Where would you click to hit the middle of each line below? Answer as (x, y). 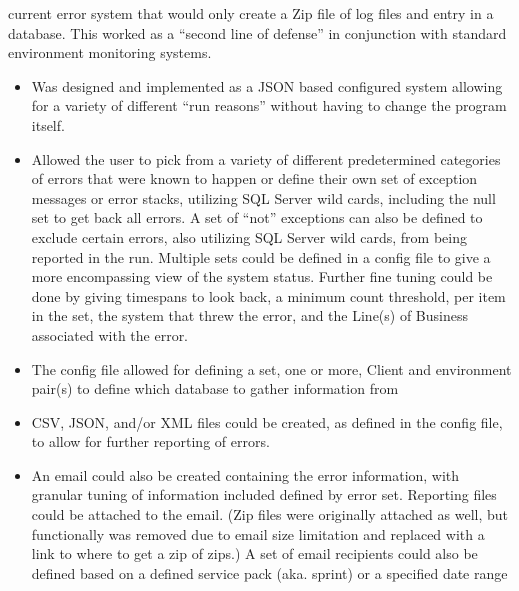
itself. (48, 124)
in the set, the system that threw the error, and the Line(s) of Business (250, 315)
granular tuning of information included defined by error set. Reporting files (264, 494)
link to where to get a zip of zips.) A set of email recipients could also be (254, 553)
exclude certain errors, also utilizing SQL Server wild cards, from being (249, 236)
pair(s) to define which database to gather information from (215, 388)
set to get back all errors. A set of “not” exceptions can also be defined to (257, 217)
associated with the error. (110, 334)
